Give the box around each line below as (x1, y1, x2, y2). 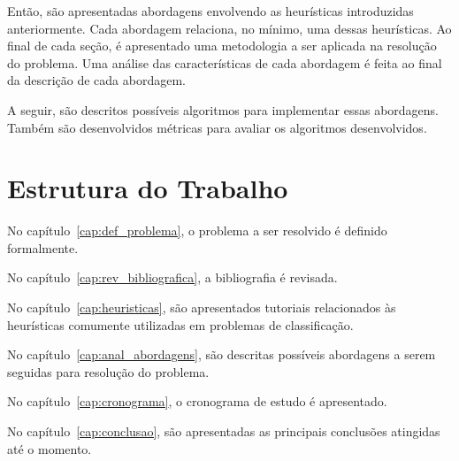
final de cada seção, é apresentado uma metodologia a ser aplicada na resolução (7, 36, 437, 55)
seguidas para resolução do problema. (7, 362, 210, 380)
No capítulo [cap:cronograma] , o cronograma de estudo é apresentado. (7, 392, 387, 411)
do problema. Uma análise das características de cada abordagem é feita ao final (7, 53, 442, 72)
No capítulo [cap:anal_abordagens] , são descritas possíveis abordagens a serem (7, 345, 436, 364)
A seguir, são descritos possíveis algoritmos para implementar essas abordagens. (7, 100, 439, 119)
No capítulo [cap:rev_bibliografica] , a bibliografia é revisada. (7, 268, 338, 287)
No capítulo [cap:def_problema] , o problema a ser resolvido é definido (7, 221, 387, 240)
